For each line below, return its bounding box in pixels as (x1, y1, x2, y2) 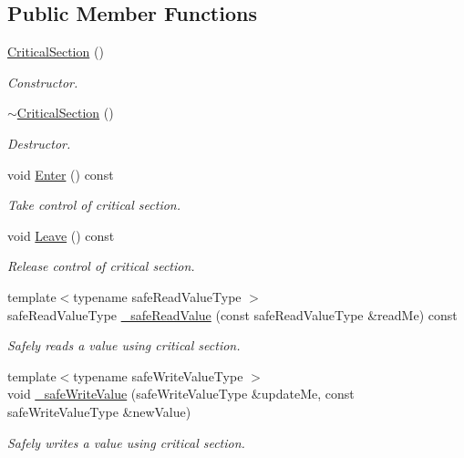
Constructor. (7, 72, 78, 91)
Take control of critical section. (7, 195, 181, 214)
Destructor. (7, 133, 71, 152)
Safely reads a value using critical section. (7, 336, 241, 355)
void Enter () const (7, 164, 114, 183)
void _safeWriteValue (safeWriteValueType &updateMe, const (7, 384, 355, 403)
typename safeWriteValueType (73, 366, 243, 385)
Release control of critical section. (7, 256, 195, 276)
